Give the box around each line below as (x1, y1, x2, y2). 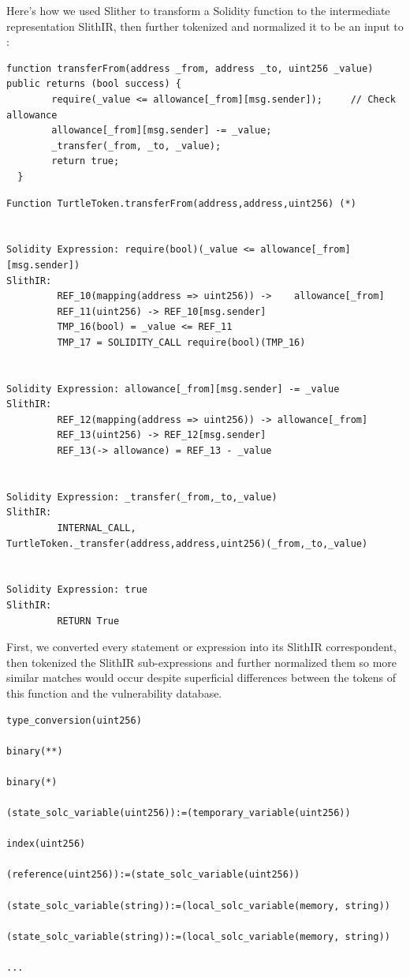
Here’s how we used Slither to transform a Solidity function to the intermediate (6, 2, 390, 18)
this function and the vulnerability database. (6, 684, 222, 701)
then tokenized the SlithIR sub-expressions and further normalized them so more (6, 653, 397, 670)
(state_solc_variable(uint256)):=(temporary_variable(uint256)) (6, 807, 351, 819)
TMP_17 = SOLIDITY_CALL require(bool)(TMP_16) (57, 336, 306, 348)
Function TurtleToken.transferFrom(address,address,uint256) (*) (6, 197, 356, 209)
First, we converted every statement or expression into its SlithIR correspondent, (6, 638, 397, 655)
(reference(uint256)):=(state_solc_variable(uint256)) (6, 869, 300, 881)
